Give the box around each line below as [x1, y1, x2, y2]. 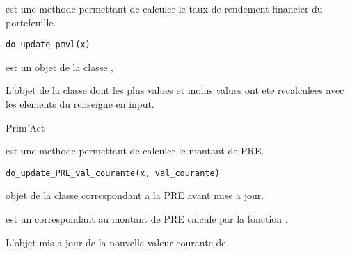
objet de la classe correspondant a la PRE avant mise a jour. [6, 188, 264, 203]
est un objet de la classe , [6, 59, 113, 74]
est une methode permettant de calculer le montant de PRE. [6, 143, 264, 158]
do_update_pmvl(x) [6, 40, 90, 50]
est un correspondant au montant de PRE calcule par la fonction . [6, 212, 288, 226]
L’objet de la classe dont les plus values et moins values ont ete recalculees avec [6, 83, 344, 97]
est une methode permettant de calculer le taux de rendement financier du [6, 1, 323, 15]
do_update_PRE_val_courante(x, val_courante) [6, 168, 220, 178]
